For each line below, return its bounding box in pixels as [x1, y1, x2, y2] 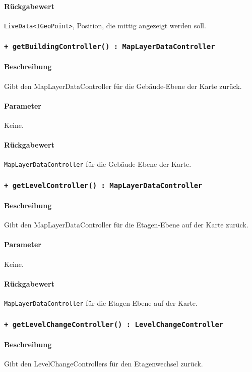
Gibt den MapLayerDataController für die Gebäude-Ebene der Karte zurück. [4, 80, 242, 91]
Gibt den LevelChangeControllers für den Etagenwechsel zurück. [4, 358, 203, 368]
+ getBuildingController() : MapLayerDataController [4, 42, 215, 51]
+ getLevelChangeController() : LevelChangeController [4, 320, 224, 329]
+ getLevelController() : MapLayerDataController [4, 181, 203, 190]
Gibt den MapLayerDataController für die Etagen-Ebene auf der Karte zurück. [4, 219, 248, 230]
